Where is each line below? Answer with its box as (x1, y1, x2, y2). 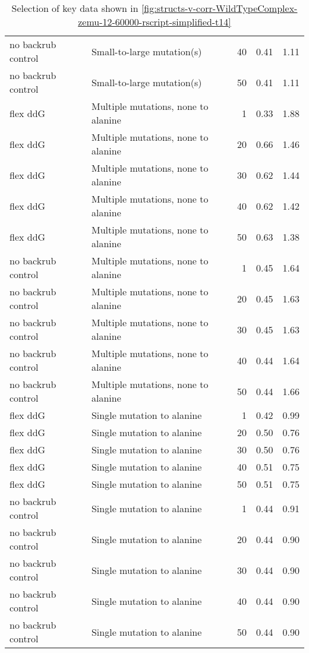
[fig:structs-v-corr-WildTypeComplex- (141, 1, 298, 15)
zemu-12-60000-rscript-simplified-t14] (78, 15, 231, 29)
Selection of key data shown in (11, 1, 138, 15)
